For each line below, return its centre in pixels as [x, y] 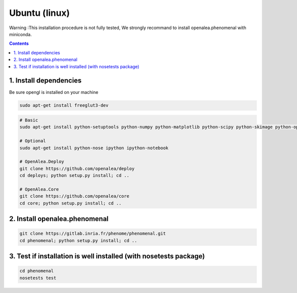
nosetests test [38, 278]
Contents [19, 43]
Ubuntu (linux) [40, 13]
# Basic [29, 120]
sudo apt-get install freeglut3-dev [64, 105]
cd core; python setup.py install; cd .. [71, 203]
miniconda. [21, 34]
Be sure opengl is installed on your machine [54, 92]
